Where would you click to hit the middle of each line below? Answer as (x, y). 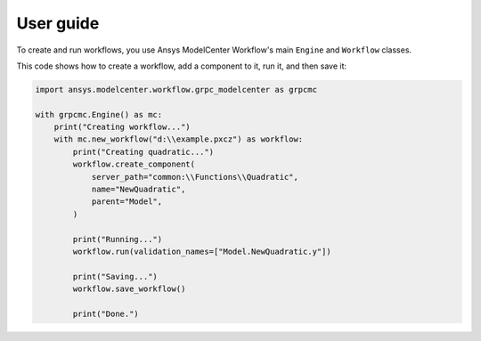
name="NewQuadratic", (139, 190)
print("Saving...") (115, 276)
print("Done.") (106, 313)
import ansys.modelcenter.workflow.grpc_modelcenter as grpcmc (176, 89)
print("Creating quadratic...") (143, 152)
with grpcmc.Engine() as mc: (99, 114)
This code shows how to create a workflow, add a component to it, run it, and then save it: (182, 66)
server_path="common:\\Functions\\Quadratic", (195, 177)
